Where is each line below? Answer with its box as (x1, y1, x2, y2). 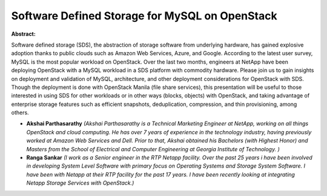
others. (11, 109, 30, 116)
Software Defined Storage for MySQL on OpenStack (11, 9, 278, 22)
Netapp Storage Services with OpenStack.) (26, 179, 134, 187)
